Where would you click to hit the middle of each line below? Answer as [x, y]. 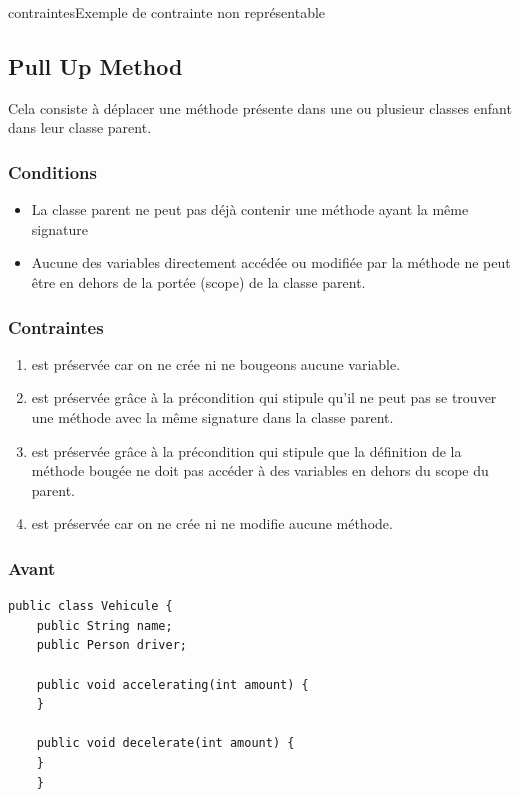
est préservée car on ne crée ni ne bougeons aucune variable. [216, 363]
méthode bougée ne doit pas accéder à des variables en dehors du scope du [260, 470]
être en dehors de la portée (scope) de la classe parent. [198, 281]
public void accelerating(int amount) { [172, 684]
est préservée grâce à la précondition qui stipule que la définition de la [246, 450]
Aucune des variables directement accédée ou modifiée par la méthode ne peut [271, 262]
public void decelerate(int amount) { [165, 743]
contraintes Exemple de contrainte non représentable [167, 12]
